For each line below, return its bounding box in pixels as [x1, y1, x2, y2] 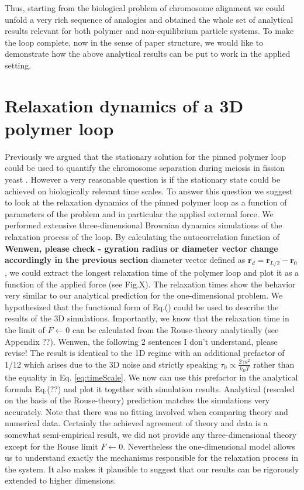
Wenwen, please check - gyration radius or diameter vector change [5, 242, 278, 254]
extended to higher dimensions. [5, 474, 116, 486]
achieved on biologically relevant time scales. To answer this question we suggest [5, 184, 293, 197]
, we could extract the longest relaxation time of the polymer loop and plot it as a [5, 266, 299, 279]
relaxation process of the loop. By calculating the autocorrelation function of [5, 231, 279, 243]
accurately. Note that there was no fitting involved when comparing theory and [5, 405, 288, 417]
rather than [253, 358, 295, 370]
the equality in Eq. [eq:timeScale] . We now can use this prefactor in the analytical [5, 371, 298, 383]
